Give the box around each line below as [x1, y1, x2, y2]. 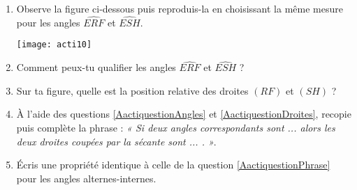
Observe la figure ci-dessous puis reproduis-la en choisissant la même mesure [16, 1, 343, 15]
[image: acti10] [16, 40, 92, 50]
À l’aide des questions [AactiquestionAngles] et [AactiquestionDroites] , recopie [16, 106, 351, 121]
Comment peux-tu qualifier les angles [16, 60, 176, 74]
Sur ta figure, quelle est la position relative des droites [16, 83, 249, 97]
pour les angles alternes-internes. [16, 171, 156, 185]
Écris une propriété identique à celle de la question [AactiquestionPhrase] [16, 157, 330, 172]
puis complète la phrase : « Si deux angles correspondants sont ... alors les [16, 120, 335, 135]
